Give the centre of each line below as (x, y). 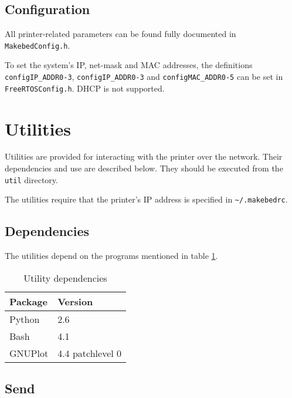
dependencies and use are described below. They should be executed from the (144, 168)
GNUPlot (29, 353)
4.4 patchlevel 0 (90, 353)
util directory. (31, 179)
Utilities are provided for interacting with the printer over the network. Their (144, 156)
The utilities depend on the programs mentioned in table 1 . (111, 256)
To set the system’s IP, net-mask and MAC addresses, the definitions (129, 65)
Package (28, 301)
